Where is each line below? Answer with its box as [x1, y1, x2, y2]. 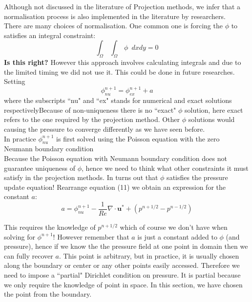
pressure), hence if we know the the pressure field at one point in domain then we [4, 241, 248, 251]
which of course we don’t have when [120, 222, 228, 232]
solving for [4, 231, 35, 242]
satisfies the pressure [167, 172, 228, 182]
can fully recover [4, 250, 53, 261]
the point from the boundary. [4, 289, 92, 299]
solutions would [188, 114, 235, 124]
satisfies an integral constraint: [4, 30, 96, 40]
